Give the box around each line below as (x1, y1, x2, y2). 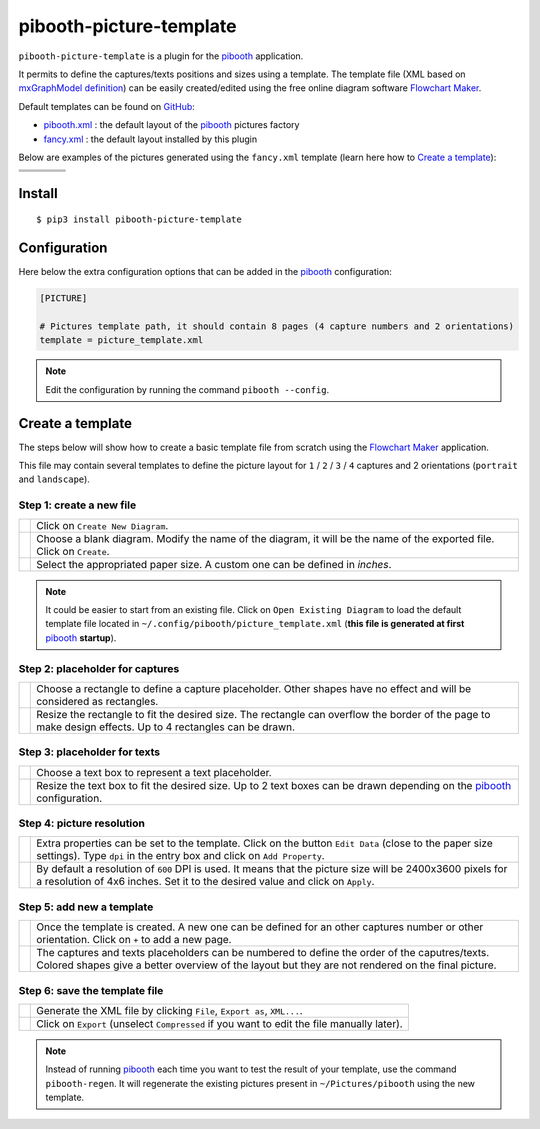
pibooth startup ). (45, 631, 117, 644)
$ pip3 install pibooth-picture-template (36, 214, 242, 225)
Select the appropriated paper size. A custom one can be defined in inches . (36, 557, 392, 571)
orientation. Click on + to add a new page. (36, 933, 232, 947)
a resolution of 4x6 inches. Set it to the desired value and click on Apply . (36, 875, 375, 889)
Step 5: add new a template (18, 900, 154, 914)
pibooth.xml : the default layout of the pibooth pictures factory (43, 119, 300, 131)
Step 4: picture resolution (18, 816, 145, 830)
